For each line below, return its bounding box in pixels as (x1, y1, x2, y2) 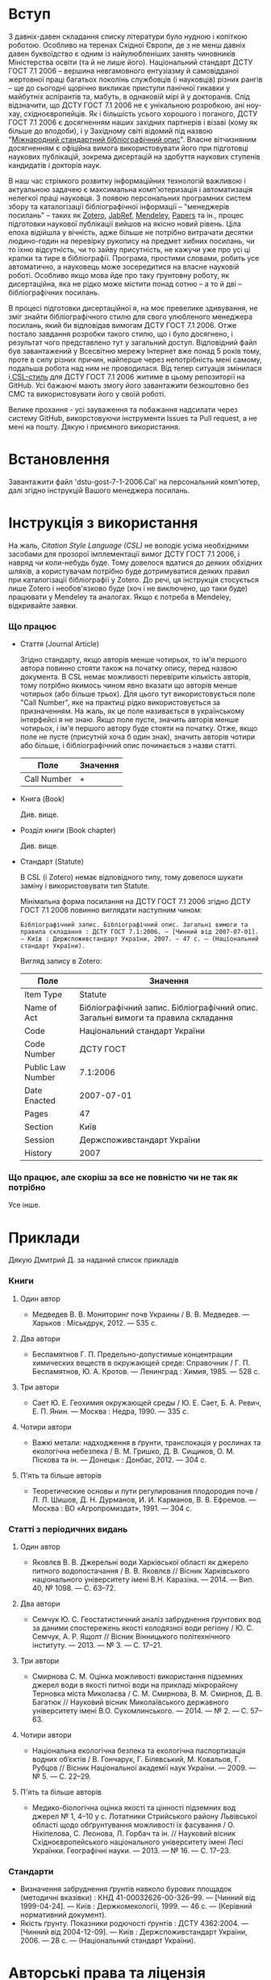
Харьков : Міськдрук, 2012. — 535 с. (31, 1318, 157, 1327)
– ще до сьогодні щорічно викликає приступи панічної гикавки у (8, 82, 231, 93)
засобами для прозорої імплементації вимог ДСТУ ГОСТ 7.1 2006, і (8, 549, 240, 558)
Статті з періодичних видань (8, 1524, 128, 1535)
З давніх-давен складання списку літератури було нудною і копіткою (8, 32, 248, 41)
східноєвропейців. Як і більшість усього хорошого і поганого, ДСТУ (23, 108, 258, 118)
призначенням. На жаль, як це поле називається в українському (19, 706, 244, 716)
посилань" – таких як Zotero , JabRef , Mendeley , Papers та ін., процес (8, 210, 244, 220)
